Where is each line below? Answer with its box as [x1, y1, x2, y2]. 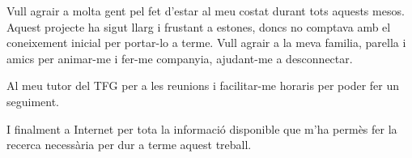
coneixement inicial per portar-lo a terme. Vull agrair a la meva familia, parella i [6, 34, 406, 51]
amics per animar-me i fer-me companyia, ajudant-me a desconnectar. [6, 49, 353, 66]
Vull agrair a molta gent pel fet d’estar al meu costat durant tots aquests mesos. [6, 2, 405, 19]
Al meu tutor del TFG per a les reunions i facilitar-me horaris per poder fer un [6, 77, 400, 94]
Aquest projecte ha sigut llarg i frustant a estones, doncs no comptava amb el [6, 18, 391, 35]
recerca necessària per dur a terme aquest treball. [6, 136, 252, 153]
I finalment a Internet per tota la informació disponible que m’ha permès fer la [6, 120, 397, 137]
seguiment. [6, 92, 60, 109]
